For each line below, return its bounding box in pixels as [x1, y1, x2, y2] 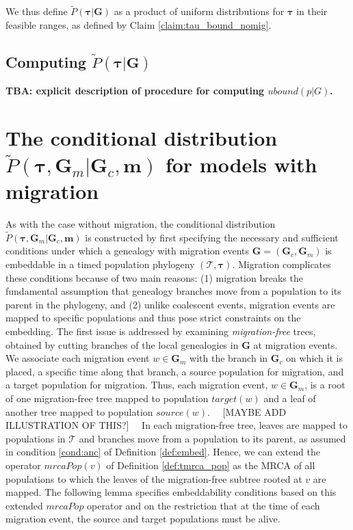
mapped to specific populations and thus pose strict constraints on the [5, 310, 301, 325]
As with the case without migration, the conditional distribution [5, 217, 276, 231]
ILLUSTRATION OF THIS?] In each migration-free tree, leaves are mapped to [5, 418, 348, 432]
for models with [165, 150, 317, 178]
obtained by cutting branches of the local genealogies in [5, 337, 239, 352]
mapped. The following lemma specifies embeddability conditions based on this [5, 485, 337, 499]
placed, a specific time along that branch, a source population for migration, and [5, 364, 344, 378]
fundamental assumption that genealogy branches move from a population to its [5, 284, 341, 298]
